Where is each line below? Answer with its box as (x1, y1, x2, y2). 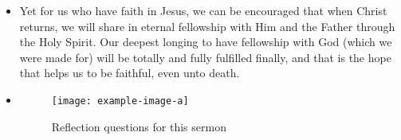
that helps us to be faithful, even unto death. (19, 64, 240, 81)
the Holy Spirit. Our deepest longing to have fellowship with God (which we (19, 33, 392, 50)
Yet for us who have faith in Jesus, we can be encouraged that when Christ (19, 2, 387, 18)
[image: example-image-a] (51, 95, 189, 107)
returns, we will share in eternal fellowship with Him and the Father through (19, 17, 395, 34)
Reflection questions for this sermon (51, 118, 226, 134)
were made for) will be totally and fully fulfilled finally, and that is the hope (19, 49, 391, 65)
